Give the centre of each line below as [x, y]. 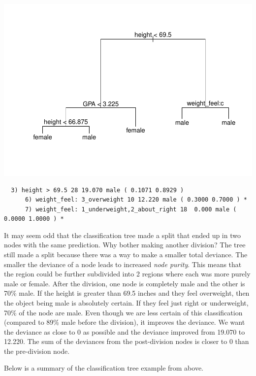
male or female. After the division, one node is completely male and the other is [125, 283]
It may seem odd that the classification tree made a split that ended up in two [122, 235]
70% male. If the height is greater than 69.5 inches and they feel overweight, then [127, 293]
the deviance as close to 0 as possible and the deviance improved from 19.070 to [125, 331]
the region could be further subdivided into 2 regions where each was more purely [127, 274]
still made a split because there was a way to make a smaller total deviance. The [126, 255]
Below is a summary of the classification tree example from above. [104, 367]
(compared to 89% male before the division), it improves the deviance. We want [125, 322]
